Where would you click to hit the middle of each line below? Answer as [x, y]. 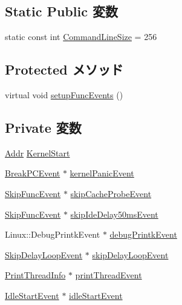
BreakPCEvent [33, 173]
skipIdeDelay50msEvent [114, 214]
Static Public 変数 [61, 11]
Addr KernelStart [37, 152]
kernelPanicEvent [102, 173]
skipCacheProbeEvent [111, 193]
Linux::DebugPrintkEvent [53, 234]
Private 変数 [43, 127]
